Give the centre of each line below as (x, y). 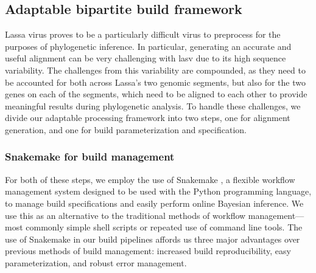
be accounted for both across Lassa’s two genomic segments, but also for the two (155, 82)
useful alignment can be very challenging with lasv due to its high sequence (146, 58)
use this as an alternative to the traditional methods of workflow (125, 215)
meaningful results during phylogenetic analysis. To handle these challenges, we (153, 105)
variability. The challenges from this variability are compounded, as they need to (155, 70)
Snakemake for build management (90, 157)
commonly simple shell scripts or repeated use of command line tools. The (164, 227)
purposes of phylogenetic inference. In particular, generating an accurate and (148, 46)
